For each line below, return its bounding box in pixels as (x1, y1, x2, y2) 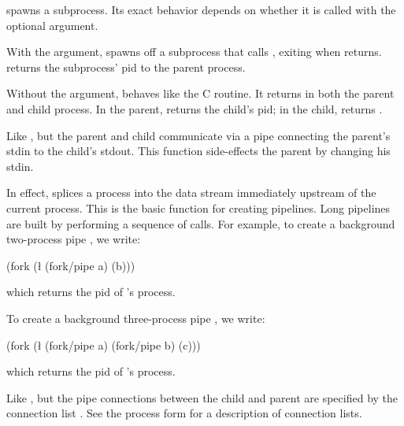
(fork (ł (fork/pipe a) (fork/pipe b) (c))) (6, 336, 201, 353)
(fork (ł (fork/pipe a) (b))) (6, 257, 135, 273)
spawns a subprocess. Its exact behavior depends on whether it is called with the (6, 2, 396, 17)
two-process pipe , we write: (6, 231, 141, 247)
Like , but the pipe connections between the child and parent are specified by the (6, 389, 398, 406)
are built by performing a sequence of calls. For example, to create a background (6, 215, 395, 232)
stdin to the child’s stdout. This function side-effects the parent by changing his (6, 143, 391, 159)
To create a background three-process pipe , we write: (6, 309, 265, 326)
